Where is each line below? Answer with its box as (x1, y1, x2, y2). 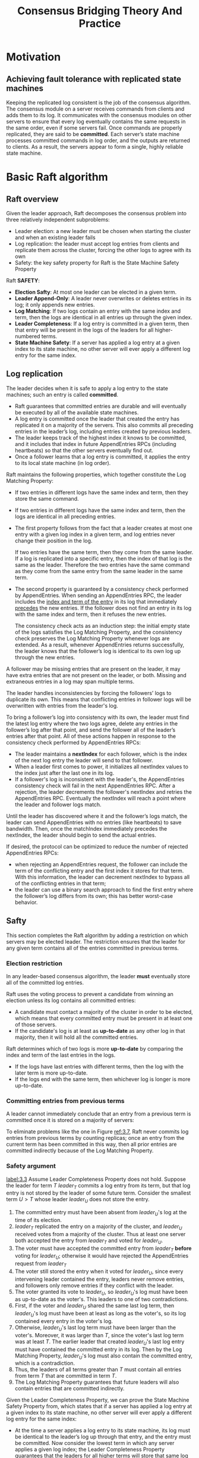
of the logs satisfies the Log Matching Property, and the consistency (14, 629, 182, 636)
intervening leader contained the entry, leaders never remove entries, (14, 1275, 185, 1283)
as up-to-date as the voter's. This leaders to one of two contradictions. (14, 1296, 189, 1303)
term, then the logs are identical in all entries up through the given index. (14, 314, 192, 320)
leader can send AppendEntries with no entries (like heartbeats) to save (6, 819, 182, 826)
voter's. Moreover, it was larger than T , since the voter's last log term (14, 1331, 184, 1338)
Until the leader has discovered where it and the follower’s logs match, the (6, 812, 188, 819)
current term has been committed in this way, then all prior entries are (6, 1140, 177, 1148)
